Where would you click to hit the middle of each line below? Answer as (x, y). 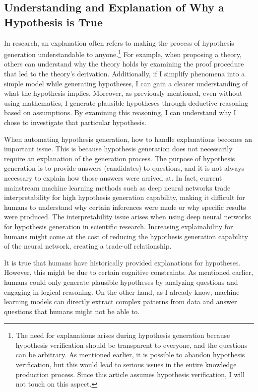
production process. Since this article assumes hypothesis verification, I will (130, 374)
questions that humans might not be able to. (72, 311)
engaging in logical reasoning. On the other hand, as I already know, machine (122, 292)
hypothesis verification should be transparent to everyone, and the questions (131, 345)
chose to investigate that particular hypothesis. (75, 122)
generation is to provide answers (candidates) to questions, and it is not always (124, 168)
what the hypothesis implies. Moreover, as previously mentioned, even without (123, 93)
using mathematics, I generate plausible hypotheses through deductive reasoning (126, 102)
